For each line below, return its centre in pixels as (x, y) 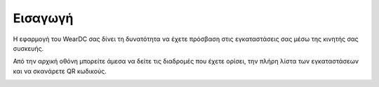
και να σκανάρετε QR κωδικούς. (60, 71)
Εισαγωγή (43, 18)
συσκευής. (28, 48)
